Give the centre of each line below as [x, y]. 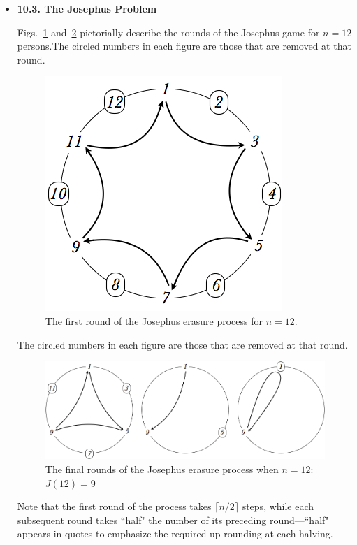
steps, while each [278, 506]
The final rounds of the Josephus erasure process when [162, 468]
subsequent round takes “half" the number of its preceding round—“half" [173, 519]
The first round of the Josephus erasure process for [154, 320]
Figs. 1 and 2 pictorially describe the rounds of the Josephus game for [168, 32]
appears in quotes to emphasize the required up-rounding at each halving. [175, 533]
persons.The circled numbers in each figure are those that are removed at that [184, 46]
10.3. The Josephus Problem [87, 8]
